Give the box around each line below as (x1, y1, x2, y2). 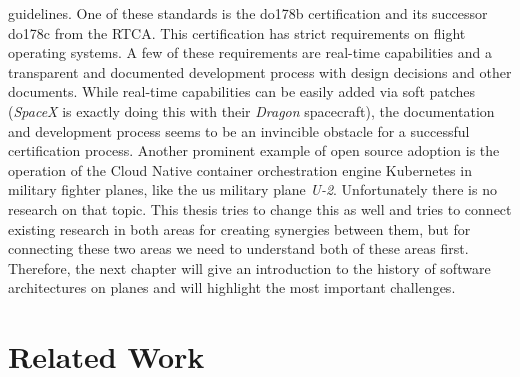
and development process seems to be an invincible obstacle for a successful (8, 120, 470, 141)
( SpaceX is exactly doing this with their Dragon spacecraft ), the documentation (8, 100, 495, 121)
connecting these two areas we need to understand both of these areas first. (8, 238, 469, 259)
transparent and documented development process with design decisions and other (8, 61, 512, 82)
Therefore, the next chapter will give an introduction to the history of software (8, 257, 491, 278)
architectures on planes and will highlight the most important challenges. (8, 277, 456, 298)
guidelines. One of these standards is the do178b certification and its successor (8, 3, 488, 23)
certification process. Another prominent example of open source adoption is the (8, 140, 500, 161)
